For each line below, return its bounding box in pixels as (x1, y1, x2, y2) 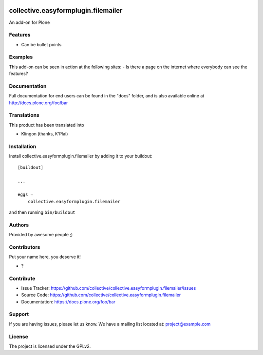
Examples (9, 54, 33, 60)
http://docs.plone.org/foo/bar (9, 100, 68, 106)
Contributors (9, 244, 40, 251)
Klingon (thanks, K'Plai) (21, 131, 68, 137)
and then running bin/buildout (9, 209, 75, 215)
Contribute (9, 275, 36, 282)
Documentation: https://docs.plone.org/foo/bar (21, 299, 115, 304)
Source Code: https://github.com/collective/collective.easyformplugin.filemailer (21, 292, 181, 298)
